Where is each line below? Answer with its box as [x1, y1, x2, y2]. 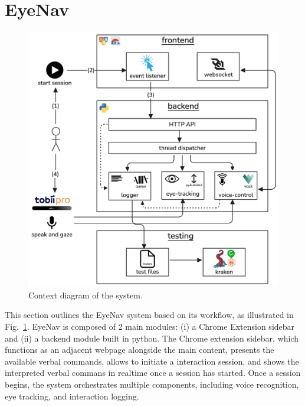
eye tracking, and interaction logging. [5, 389, 139, 402]
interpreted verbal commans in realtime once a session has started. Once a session [5, 366, 301, 379]
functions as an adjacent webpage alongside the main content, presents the [5, 343, 274, 356]
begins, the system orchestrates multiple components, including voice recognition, [5, 378, 299, 391]
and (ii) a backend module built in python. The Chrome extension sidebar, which [5, 332, 299, 344]
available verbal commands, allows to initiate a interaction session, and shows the [5, 355, 299, 367]
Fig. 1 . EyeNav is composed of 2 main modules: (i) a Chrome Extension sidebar [5, 320, 295, 333]
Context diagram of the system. [28, 288, 143, 301]
